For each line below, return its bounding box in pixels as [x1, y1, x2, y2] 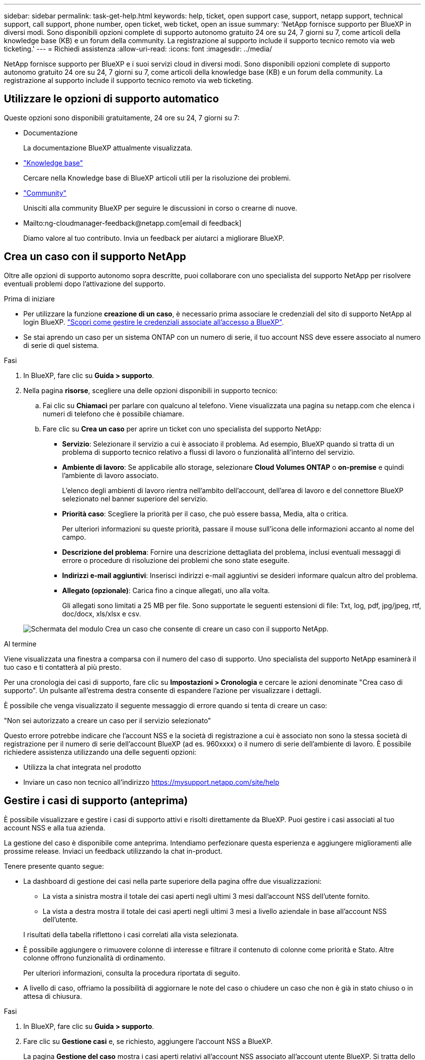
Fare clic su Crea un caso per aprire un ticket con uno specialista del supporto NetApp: [43, 424, 322, 433]
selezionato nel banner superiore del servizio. [62, 494, 208, 503]
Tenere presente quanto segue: [4, 861, 104, 870]
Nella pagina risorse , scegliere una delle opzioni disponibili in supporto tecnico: [23, 386, 278, 395]
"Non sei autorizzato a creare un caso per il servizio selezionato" [4, 716, 211, 725]
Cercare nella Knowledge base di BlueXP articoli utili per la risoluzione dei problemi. [23, 173, 291, 182]
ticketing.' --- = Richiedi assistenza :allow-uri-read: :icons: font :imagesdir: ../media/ [4, 45, 272, 53]
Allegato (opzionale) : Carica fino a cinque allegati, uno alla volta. [62, 586, 270, 595]
